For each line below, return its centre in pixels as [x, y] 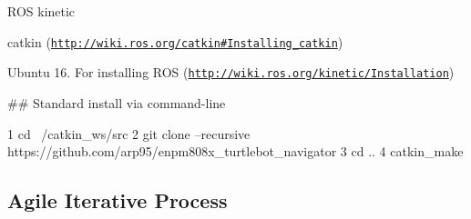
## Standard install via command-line [117, 102]
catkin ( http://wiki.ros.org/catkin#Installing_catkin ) [175, 41]
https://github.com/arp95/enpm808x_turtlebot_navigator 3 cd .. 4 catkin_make [235, 151]
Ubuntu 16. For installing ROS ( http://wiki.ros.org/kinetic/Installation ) [231, 72]
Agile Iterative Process [118, 200]
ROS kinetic [41, 11]
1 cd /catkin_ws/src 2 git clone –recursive [129, 133]
